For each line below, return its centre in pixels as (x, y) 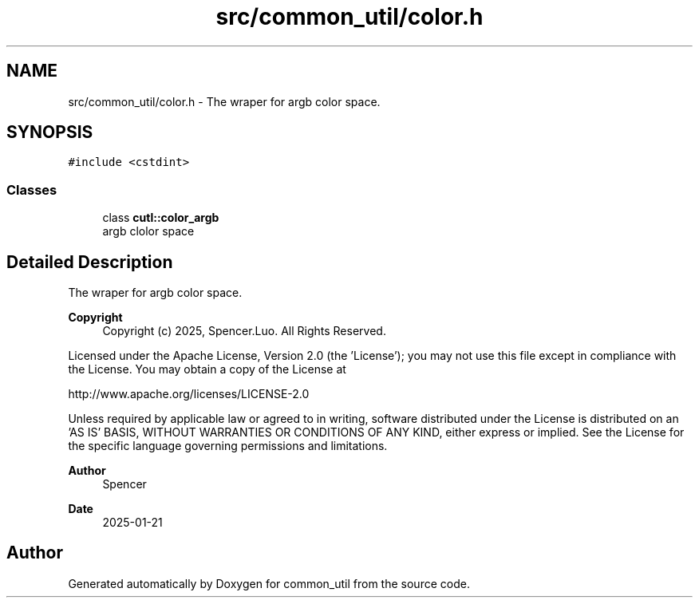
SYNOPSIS (50, 132)
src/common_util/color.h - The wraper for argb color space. (224, 101)
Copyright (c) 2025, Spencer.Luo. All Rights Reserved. (244, 331)
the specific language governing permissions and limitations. (228, 446)
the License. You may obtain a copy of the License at (207, 369)
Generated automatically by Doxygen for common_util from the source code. (269, 583)
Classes (32, 189)
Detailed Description (90, 262)
